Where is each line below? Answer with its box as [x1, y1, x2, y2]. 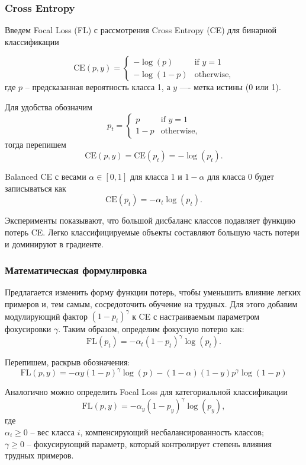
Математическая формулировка [5, 263, 147, 278]
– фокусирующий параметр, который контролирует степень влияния [27, 437, 272, 450]
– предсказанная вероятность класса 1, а [25, 81, 170, 93]
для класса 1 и [130, 170, 182, 183]
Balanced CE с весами [5, 170, 86, 183]
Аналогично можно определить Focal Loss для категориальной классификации [5, 386, 288, 398]
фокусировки [5, 323, 51, 335]
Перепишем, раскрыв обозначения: [5, 356, 130, 368]
